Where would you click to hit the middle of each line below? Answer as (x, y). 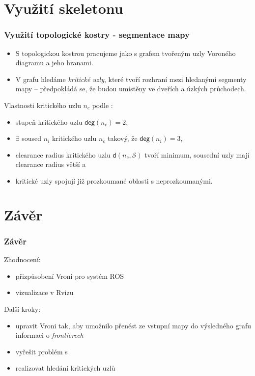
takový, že (123, 138)
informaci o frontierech (49, 335)
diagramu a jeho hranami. (54, 63)
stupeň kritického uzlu (49, 121)
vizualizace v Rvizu (44, 292)
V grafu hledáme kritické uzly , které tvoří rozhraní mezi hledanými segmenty (131, 79)
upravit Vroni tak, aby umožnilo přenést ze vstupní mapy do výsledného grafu (133, 325)
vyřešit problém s (42, 351)
